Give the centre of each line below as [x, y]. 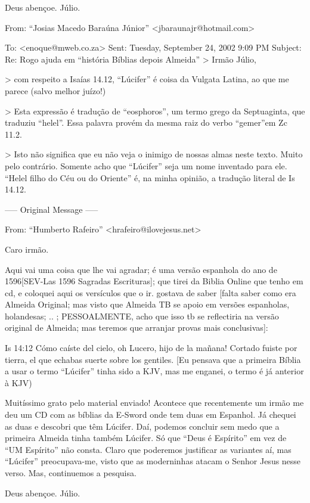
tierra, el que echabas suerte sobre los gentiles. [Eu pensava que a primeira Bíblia [153, 359]
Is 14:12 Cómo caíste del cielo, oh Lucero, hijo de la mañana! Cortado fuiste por [151, 348]
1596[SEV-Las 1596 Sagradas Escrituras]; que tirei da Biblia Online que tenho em [154, 281]
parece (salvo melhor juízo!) [55, 90]
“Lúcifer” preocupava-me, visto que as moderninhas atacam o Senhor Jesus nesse [153, 461]
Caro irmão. [27, 249]
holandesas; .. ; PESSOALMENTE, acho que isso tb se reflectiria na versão [142, 316]
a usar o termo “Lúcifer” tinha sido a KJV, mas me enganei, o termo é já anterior [154, 371]
